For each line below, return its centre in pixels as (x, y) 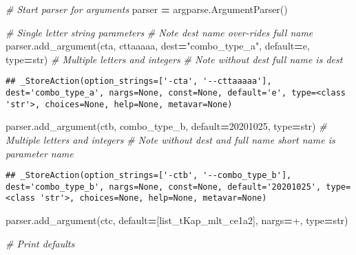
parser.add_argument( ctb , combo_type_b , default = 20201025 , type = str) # (166, 126)
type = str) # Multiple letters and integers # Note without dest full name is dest (174, 59)
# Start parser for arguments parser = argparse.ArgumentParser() (147, 9)
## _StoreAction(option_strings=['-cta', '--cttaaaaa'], (139, 81)
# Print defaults (40, 243)
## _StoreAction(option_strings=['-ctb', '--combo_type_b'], (149, 176)
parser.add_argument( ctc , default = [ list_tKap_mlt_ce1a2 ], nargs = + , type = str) (177, 220)
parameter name (40, 153)
